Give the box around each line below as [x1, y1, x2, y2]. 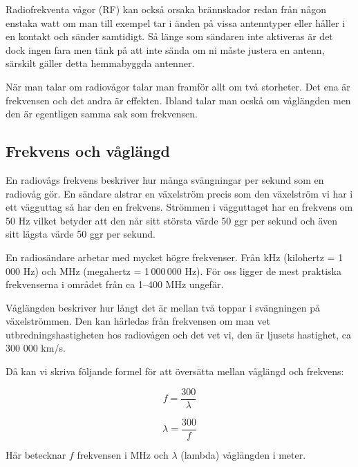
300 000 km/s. [6, 341, 66, 355]
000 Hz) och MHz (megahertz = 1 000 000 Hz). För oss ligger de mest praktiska [6, 263, 342, 278]
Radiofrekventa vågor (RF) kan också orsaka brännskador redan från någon [6, 2, 326, 16]
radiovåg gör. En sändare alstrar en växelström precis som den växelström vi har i [6, 186, 353, 200]
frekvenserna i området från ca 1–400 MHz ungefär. [6, 277, 224, 292]
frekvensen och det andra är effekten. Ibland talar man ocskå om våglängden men [6, 93, 351, 107]
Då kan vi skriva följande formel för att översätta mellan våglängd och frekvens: [6, 364, 344, 379]
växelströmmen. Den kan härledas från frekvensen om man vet [6, 314, 270, 328]
